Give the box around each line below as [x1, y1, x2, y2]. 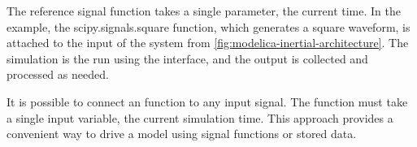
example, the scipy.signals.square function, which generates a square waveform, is [7, 18, 410, 35]
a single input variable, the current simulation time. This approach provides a [7, 109, 393, 126]
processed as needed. [7, 66, 109, 83]
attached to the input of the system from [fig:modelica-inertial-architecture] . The [7, 34, 409, 51]
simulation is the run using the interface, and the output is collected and [7, 50, 368, 67]
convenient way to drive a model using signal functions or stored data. [7, 125, 357, 142]
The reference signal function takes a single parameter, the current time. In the [7, 2, 401, 19]
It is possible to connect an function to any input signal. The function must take [7, 93, 408, 110]
